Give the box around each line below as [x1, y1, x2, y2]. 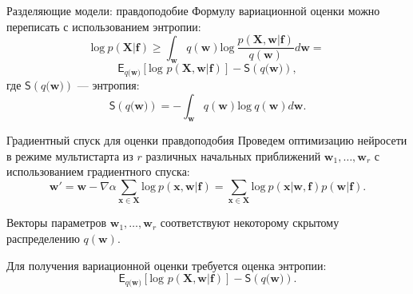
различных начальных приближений [145, 147, 321, 164]
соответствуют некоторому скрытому [160, 214, 340, 231]
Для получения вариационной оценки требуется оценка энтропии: [6, 256, 327, 273]
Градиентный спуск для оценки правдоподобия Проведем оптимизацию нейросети [6, 132, 407, 149]
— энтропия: [77, 76, 140, 93]
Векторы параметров [6, 214, 107, 231]
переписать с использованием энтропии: [6, 18, 201, 34]
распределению [6, 230, 80, 246]
